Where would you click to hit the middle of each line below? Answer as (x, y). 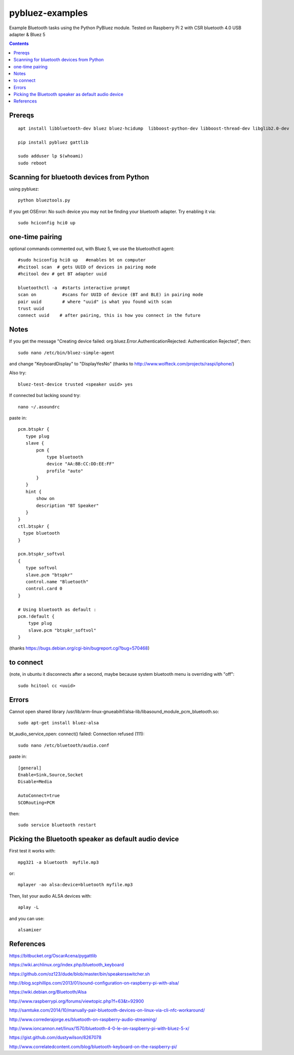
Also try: (18, 373)
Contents (19, 44)
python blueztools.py (44, 200)
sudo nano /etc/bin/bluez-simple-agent (66, 352)
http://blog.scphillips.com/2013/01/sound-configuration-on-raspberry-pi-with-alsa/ (94, 983)
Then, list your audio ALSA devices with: (50, 896)
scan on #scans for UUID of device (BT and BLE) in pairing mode (111, 295)
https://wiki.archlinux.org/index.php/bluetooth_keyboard (67, 965)
